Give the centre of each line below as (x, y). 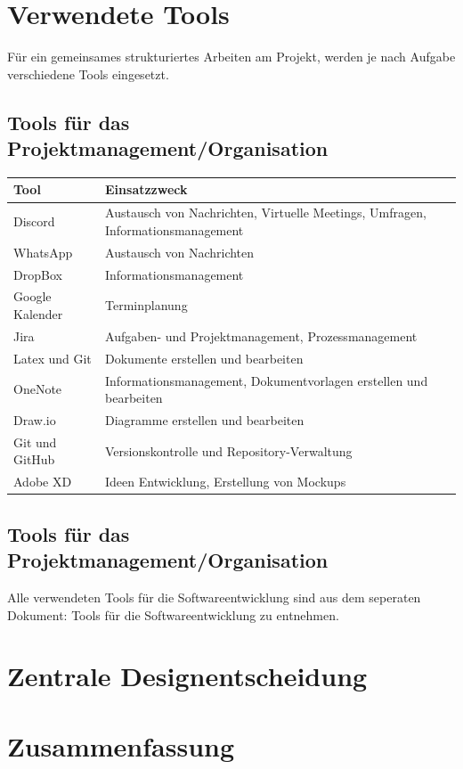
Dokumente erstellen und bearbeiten (204, 358)
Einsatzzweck (146, 189)
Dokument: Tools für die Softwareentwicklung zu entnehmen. (173, 614)
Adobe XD (43, 482)
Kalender (38, 313)
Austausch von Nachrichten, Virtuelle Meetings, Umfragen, (266, 213)
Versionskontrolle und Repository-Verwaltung (229, 450)
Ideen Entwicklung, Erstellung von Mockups (226, 482)
